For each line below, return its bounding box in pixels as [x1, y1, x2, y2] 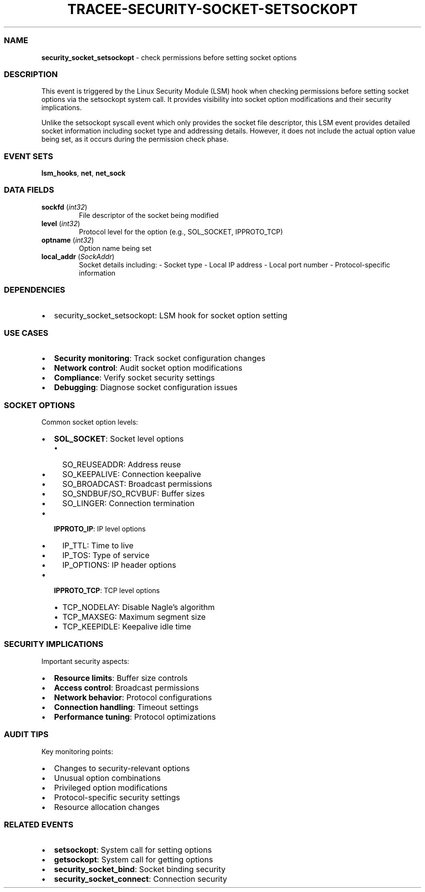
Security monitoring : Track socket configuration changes [54, 353, 265, 363]
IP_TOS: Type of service [62, 550, 150, 560]
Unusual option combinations [54, 773, 161, 783]
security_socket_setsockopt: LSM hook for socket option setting [54, 310, 288, 320]
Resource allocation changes [54, 802, 160, 812]
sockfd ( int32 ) [41, 202, 87, 211]
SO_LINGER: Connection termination [62, 498, 195, 508]
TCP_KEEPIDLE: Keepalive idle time [62, 622, 191, 631]
